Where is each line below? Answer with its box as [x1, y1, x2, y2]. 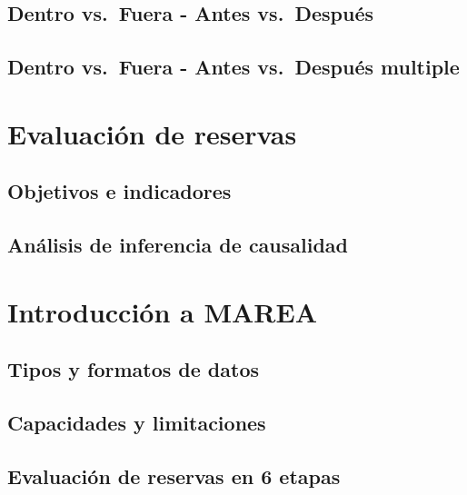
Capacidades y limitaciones [7, 409, 266, 437]
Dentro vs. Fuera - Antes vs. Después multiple [7, 53, 460, 81]
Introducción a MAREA [7, 292, 317, 330]
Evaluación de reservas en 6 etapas [7, 461, 341, 490]
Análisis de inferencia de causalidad [7, 231, 349, 259]
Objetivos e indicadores [7, 177, 232, 205]
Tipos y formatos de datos [7, 355, 260, 383]
